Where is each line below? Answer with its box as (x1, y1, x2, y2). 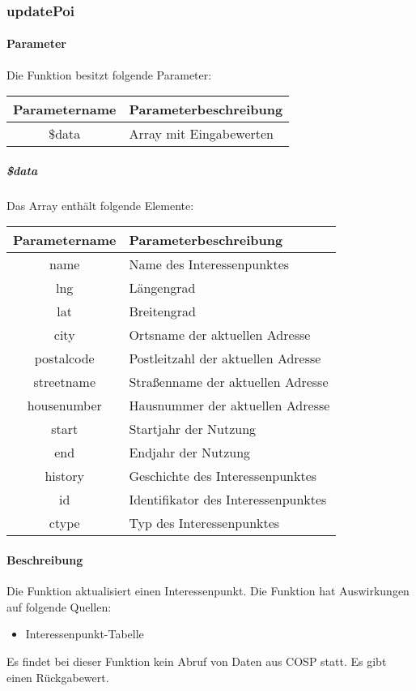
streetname (33, 372, 96, 392)
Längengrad (129, 278, 196, 298)
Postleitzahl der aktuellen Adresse (129, 349, 321, 368)
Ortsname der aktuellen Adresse (129, 325, 311, 345)
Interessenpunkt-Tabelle (25, 625, 144, 642)
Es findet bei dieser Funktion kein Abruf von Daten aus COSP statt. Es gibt (6, 652, 387, 669)
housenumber (27, 396, 102, 415)
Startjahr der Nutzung (129, 419, 257, 439)
